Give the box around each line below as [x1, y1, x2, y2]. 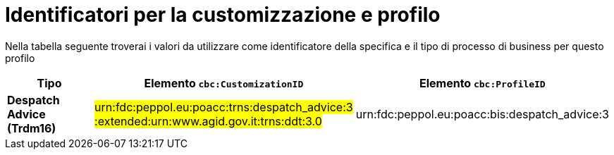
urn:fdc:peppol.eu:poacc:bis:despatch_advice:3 [355, 106, 609, 121]
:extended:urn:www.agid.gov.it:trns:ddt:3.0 [94, 113, 322, 128]
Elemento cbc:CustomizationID [144, 75, 304, 90]
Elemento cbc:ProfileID [419, 75, 546, 90]
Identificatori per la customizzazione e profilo [5, 3, 441, 27]
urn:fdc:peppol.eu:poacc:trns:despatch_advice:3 [94, 99, 353, 114]
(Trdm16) [7, 120, 56, 135]
